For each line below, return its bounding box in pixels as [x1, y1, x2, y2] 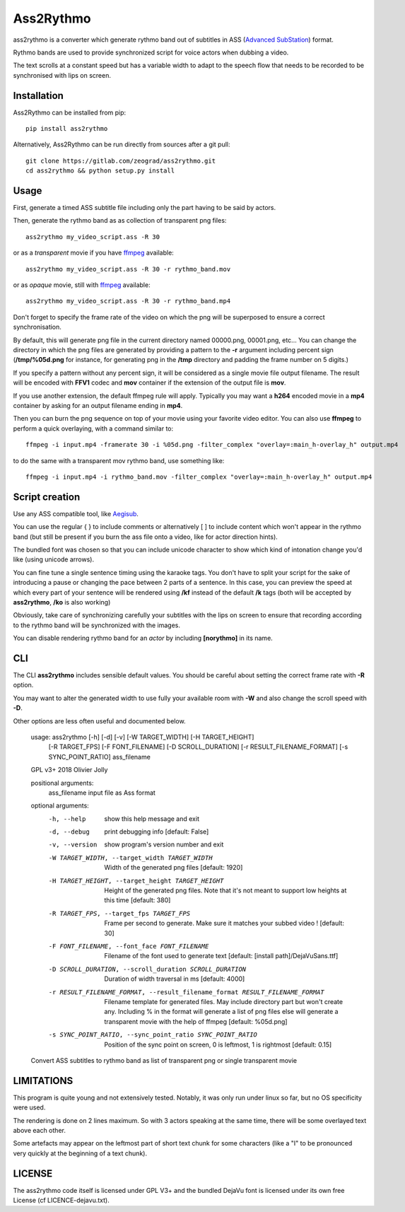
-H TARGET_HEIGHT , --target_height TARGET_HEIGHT [48, 877, 224, 885]
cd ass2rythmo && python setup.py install [25, 167, 175, 175]
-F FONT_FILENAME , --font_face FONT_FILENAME [48, 943, 209, 950]
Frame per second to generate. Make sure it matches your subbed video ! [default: [104, 919, 344, 928]
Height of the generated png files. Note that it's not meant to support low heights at [104, 886, 347, 895]
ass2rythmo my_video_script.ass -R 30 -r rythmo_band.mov [25, 265, 231, 273]
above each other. [13, 1126, 66, 1134]
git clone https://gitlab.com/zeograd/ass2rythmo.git [25, 156, 216, 165]
